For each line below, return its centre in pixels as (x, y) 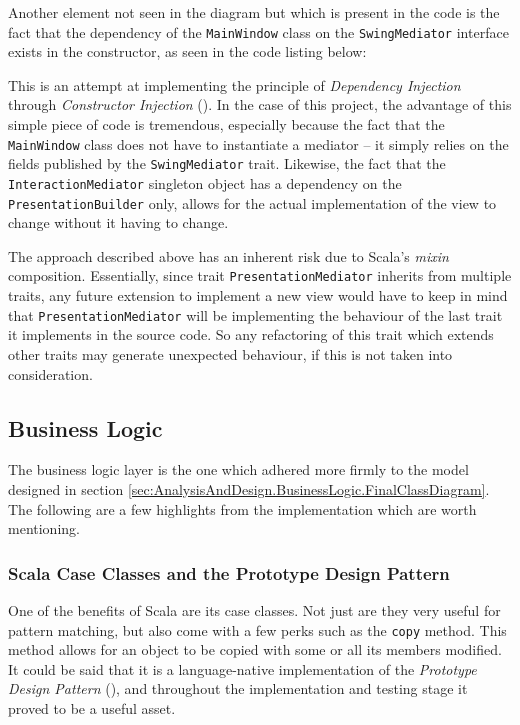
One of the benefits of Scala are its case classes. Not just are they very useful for (254, 609)
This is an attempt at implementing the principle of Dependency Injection (234, 84)
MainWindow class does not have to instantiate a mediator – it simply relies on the (258, 143)
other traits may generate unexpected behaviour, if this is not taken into (230, 353)
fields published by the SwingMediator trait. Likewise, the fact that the (227, 163)
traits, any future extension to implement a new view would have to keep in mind (258, 295)
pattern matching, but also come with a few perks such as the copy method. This (257, 629)
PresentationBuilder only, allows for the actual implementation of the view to (252, 202)
